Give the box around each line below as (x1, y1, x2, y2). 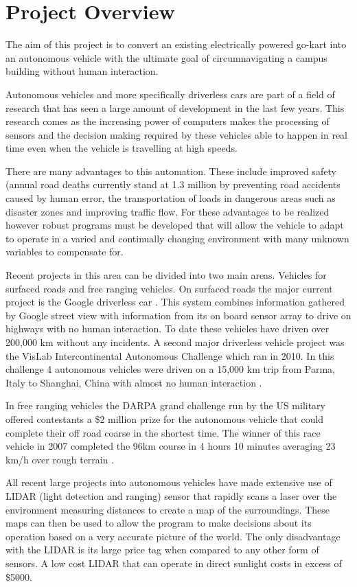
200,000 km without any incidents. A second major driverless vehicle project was (5, 335, 345, 349)
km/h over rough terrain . (5, 452, 115, 466)
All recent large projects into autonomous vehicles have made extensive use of (5, 475, 332, 490)
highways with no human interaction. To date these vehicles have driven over (5, 321, 330, 336)
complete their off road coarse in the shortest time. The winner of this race (5, 425, 321, 439)
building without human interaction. (5, 64, 159, 78)
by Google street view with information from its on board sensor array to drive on (5, 308, 352, 322)
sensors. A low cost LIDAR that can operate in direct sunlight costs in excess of (5, 555, 342, 570)
